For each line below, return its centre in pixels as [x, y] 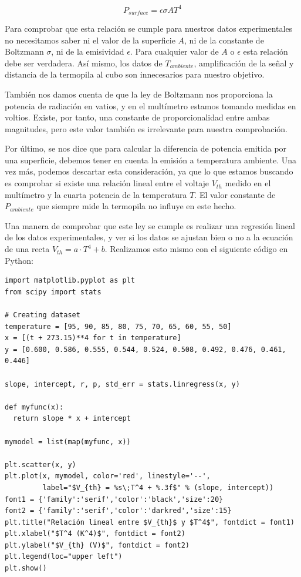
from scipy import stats [53, 292]
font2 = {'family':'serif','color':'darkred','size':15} [118, 511]
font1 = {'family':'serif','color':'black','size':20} [114, 499]
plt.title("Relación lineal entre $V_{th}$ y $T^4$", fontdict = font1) [150, 522]
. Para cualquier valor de [174, 51]
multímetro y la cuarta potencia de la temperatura [96, 194]
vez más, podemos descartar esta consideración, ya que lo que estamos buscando [149, 171]
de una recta [27, 249]
